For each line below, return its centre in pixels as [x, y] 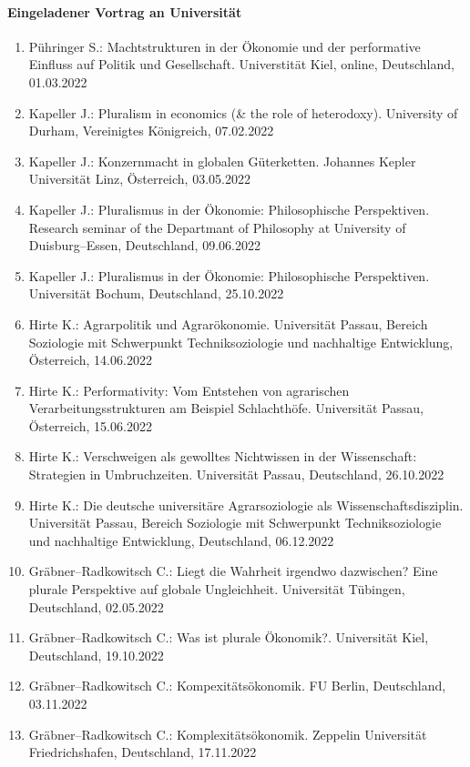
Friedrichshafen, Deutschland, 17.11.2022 [143, 752]
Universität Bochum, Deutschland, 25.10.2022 [156, 293]
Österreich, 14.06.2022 [90, 360]
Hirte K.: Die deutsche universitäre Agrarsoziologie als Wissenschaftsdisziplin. [246, 505]
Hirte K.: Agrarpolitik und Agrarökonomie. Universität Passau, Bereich [228, 323]
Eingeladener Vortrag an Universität [125, 11]
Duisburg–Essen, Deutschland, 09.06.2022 [144, 245]
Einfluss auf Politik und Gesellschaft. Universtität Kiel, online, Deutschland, [241, 64]
